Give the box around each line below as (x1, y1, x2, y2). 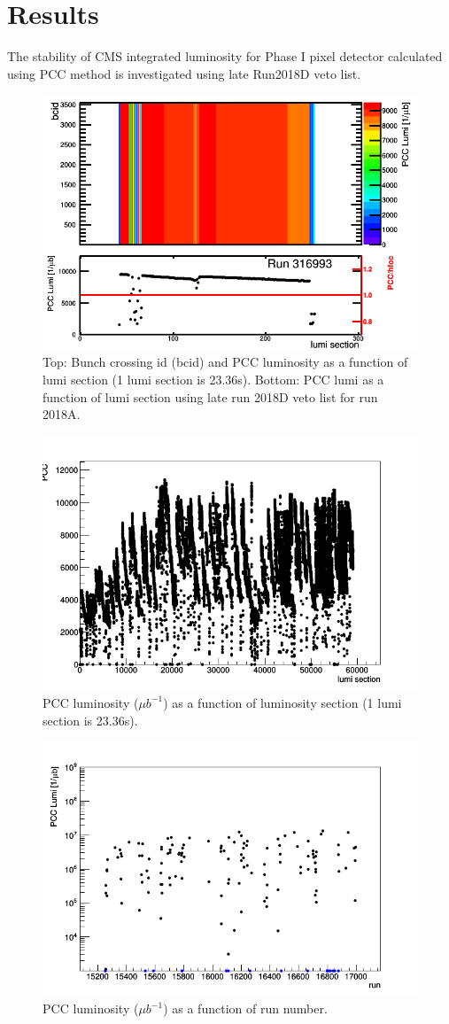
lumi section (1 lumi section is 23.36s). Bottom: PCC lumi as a (43, 370, 384, 389)
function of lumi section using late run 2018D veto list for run (43, 387, 378, 406)
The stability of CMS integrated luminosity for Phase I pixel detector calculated (7, 47, 443, 66)
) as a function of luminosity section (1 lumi (163, 693, 402, 711)
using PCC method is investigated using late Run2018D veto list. (7, 64, 361, 82)
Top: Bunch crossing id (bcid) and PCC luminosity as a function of (43, 353, 408, 371)
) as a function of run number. (163, 999, 328, 1018)
